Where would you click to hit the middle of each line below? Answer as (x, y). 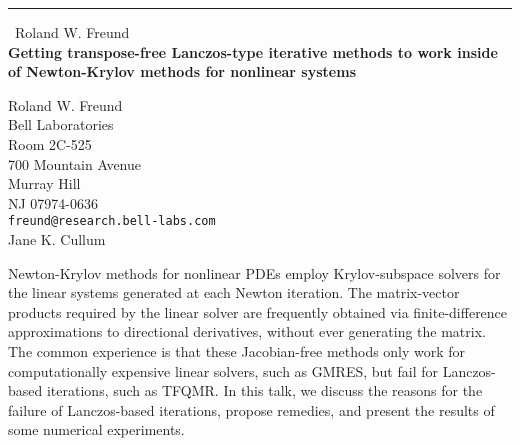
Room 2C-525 (50, 143)
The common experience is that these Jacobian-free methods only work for (237, 350)
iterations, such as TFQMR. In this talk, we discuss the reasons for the (264, 390)
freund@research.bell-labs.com (112, 221)
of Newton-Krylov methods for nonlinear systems (182, 71)
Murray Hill (44, 183)
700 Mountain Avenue (75, 163)
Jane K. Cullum (57, 239)
